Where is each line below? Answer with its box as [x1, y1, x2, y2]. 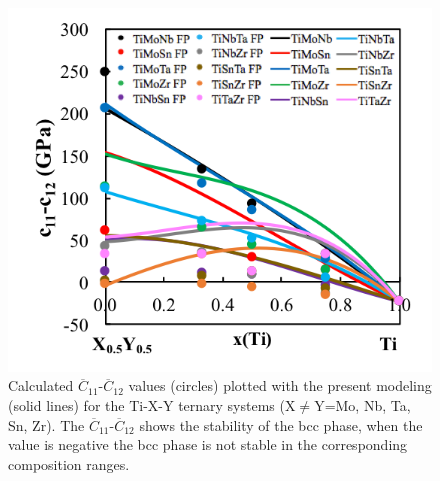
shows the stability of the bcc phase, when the [139, 414, 423, 435]
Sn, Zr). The [8, 414, 85, 435]
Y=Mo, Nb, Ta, [314, 395, 411, 416]
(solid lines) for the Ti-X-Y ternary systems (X [8, 395, 296, 416]
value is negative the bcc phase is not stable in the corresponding [8, 434, 408, 455]
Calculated [8, 375, 74, 396]
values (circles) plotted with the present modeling [128, 375, 432, 396]
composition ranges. [8, 453, 130, 474]
